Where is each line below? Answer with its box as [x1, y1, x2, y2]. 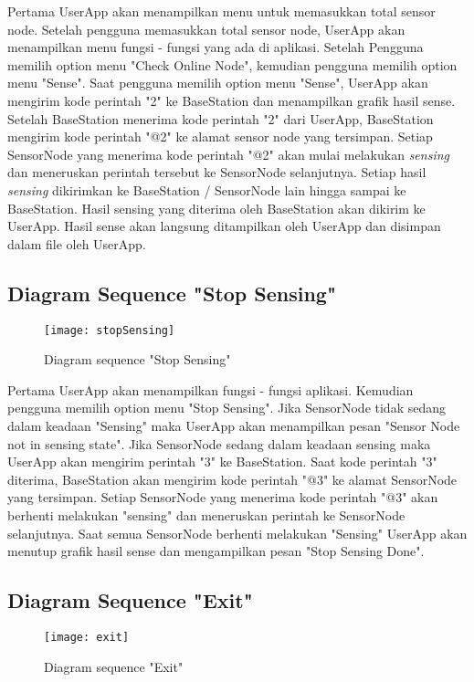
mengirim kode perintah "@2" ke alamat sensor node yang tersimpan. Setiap [7, 127, 433, 146]
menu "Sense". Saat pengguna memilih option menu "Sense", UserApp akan [7, 73, 428, 92]
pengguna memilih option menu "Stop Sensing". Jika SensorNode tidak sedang [7, 398, 446, 417]
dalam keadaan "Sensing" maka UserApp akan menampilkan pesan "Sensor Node [7, 415, 460, 435]
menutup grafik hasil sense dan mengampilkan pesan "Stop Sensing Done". [7, 541, 425, 561]
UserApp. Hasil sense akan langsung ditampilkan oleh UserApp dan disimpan [7, 216, 441, 236]
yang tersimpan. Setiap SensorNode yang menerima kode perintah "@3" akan [7, 488, 438, 507]
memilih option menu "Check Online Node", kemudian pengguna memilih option [7, 55, 458, 74]
